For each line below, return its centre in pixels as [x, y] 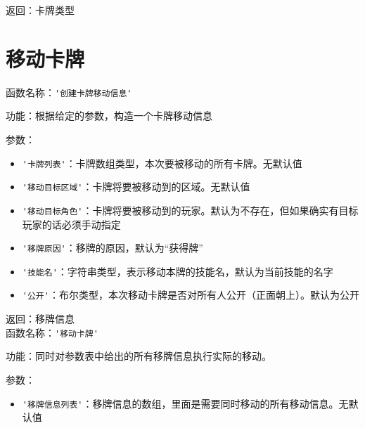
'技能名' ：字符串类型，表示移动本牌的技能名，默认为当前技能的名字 [178, 271]
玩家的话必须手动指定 [71, 224]
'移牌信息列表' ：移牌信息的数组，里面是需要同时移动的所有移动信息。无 [185, 403]
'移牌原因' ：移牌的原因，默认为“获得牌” [113, 248]
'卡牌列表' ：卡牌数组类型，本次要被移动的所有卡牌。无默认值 [162, 163]
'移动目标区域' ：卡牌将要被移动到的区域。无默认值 [136, 187]
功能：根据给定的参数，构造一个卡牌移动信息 [109, 116]
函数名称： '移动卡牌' [52, 332]
